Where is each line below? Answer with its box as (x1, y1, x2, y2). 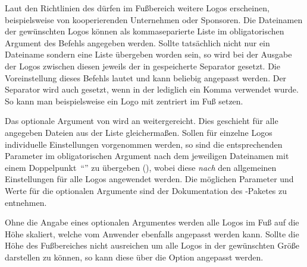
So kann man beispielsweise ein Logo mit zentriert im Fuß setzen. (5, 94, 243, 107)
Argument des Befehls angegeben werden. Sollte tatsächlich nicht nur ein (5, 36, 270, 49)
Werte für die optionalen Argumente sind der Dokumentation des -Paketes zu (5, 184, 287, 196)
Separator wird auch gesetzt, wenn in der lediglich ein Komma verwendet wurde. (5, 83, 299, 96)
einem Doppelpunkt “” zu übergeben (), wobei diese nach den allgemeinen (5, 161, 277, 173)
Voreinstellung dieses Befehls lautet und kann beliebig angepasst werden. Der (5, 71, 287, 84)
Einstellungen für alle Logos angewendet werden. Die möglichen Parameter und (5, 173, 294, 185)
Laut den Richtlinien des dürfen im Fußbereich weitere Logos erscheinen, (5, 2, 270, 14)
